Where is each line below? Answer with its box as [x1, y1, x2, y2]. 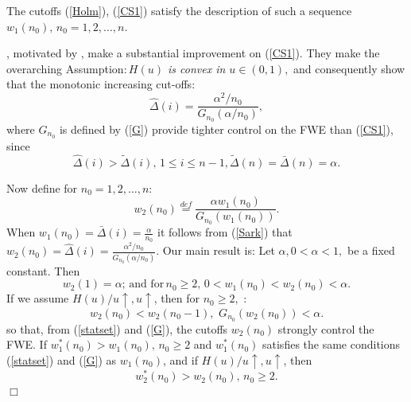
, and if [162, 351, 198, 368]
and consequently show [293, 60, 405, 76]
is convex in [167, 60, 226, 76]
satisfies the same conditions [262, 336, 401, 353]
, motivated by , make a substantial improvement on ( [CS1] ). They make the [6, 45, 380, 61]
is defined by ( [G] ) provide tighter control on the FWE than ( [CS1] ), [59, 120, 394, 137]
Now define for [6, 179, 78, 196]
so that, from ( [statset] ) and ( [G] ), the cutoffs [6, 320, 228, 337]
